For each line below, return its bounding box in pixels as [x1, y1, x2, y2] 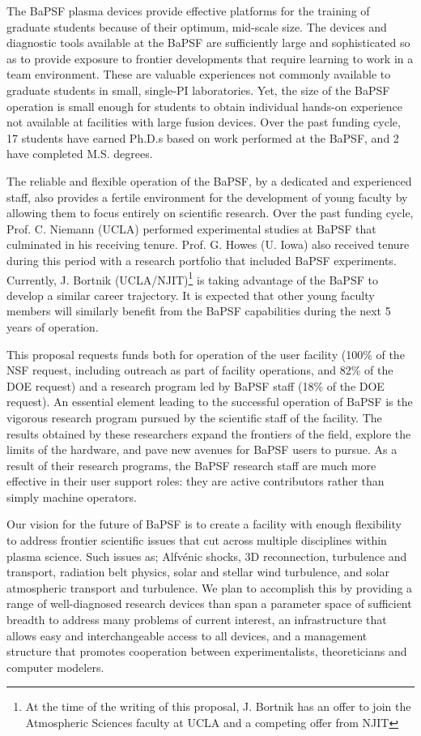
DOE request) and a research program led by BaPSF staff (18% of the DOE [6, 377, 385, 394]
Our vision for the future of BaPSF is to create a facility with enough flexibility [6, 516, 402, 533]
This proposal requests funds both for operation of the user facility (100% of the [6, 345, 405, 362]
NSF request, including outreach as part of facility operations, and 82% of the [6, 362, 393, 379]
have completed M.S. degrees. [6, 145, 153, 162]
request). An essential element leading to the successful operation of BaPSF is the [6, 393, 413, 410]
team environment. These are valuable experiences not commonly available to [6, 66, 391, 83]
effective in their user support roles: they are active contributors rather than [6, 473, 385, 490]
